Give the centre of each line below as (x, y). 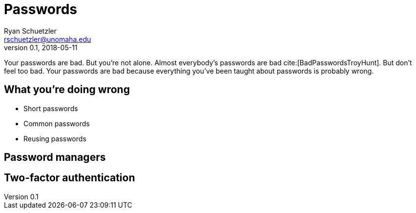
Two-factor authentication (70, 178)
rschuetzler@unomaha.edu (48, 39)
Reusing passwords (55, 138)
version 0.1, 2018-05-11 (41, 47)
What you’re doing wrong (67, 90)
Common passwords (57, 123)
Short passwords (51, 108)
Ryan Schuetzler (30, 31)
